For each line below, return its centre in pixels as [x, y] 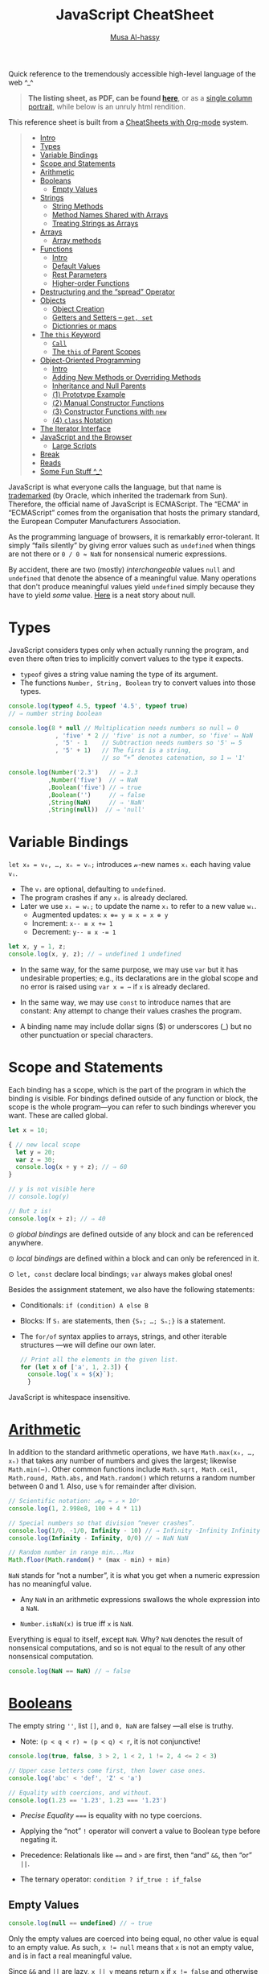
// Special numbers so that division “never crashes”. [102, 1523]
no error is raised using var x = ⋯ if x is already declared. [115, 986]
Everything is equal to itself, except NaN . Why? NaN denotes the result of [126, 1639]
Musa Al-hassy [135, 37]
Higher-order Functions [91, 283]
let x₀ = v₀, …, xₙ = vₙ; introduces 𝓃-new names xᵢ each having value [130, 865]
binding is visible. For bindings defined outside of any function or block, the [133, 1098]
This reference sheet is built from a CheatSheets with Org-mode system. [128, 122]
